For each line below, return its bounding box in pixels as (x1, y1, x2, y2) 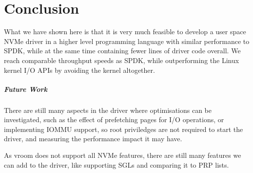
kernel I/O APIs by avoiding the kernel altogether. (4, 65, 155, 75)
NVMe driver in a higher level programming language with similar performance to (4, 36, 250, 46)
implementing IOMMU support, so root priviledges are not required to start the (4, 124, 243, 134)
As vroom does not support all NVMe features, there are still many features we (4, 150, 241, 160)
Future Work (4, 84, 47, 94)
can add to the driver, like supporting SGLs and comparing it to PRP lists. (4, 159, 229, 170)
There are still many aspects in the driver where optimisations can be (4, 105, 212, 115)
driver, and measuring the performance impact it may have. (4, 133, 182, 144)
